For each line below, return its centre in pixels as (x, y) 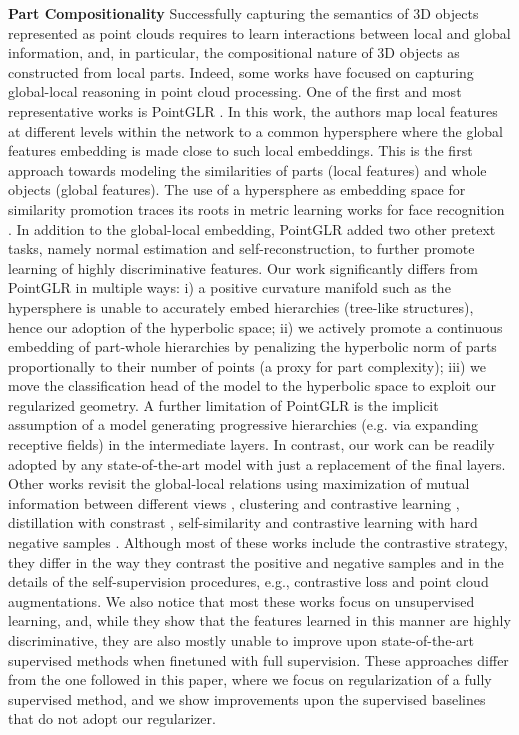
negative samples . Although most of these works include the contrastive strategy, (258, 542)
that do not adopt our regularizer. (112, 718)
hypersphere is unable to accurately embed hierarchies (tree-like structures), (241, 306)
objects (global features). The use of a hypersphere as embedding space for (237, 189)
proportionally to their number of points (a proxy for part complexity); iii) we (247, 365)
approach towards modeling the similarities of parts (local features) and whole (247, 169)
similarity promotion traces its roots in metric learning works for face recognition (256, 208)
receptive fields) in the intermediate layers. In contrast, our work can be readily (251, 444)
